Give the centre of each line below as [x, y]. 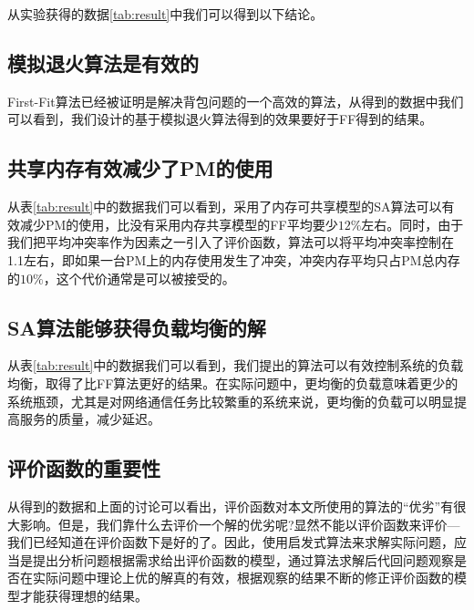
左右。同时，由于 [412, 224]
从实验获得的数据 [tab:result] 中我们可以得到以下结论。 [165, 14]
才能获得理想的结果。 [83, 595]
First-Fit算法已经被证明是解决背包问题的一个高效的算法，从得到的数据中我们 [236, 101]
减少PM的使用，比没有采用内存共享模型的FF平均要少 [179, 224]
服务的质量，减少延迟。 [90, 419]
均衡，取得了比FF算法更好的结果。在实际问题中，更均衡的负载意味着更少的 [233, 383]
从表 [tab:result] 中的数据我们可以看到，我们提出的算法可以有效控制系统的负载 [236, 365]
